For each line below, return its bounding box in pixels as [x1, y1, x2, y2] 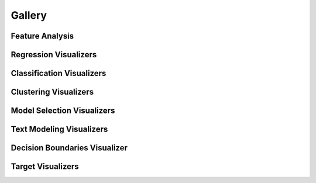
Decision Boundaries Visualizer [11, 143, 128, 153]
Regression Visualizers [11, 50, 97, 60]
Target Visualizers [11, 161, 79, 172]
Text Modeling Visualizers [11, 125, 108, 134]
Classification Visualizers [11, 68, 107, 78]
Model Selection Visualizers [11, 106, 115, 116]
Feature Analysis [11, 31, 74, 41]
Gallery [11, 9, 47, 22]
